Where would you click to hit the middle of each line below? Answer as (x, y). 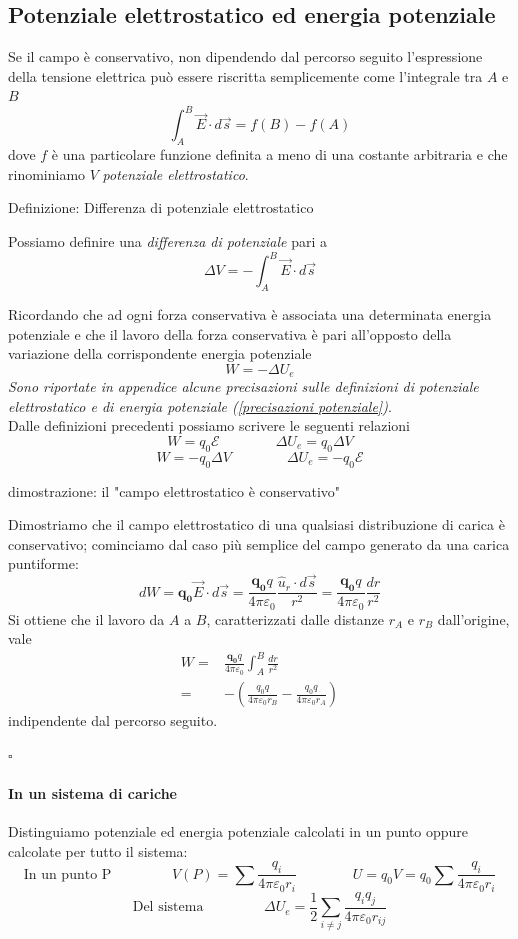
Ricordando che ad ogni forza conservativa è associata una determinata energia (250, 313)
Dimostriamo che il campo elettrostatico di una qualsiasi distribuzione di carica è (256, 524)
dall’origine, (473, 618)
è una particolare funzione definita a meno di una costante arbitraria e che (279, 154)
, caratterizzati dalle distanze (295, 618)
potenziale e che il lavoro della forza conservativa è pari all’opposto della (230, 333)
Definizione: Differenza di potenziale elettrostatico (161, 207)
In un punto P (67, 874)
